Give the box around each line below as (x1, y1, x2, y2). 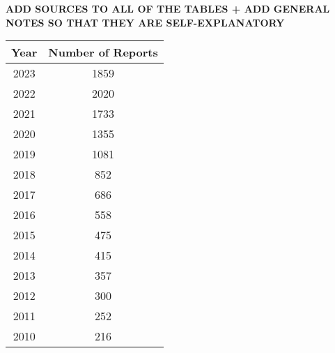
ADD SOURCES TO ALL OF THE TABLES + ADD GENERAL (6, 1, 330, 15)
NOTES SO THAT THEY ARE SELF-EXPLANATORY (6, 15, 285, 29)
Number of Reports (48, 44, 158, 61)
